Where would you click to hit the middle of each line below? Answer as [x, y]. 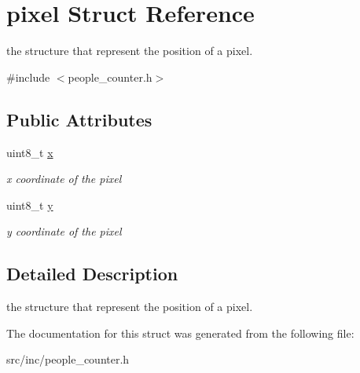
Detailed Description [92, 274]
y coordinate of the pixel [64, 231]
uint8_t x [30, 152]
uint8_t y [30, 205]
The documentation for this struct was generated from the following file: [180, 333]
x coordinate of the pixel [64, 179]
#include [28, 77]
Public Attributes [79, 119]
